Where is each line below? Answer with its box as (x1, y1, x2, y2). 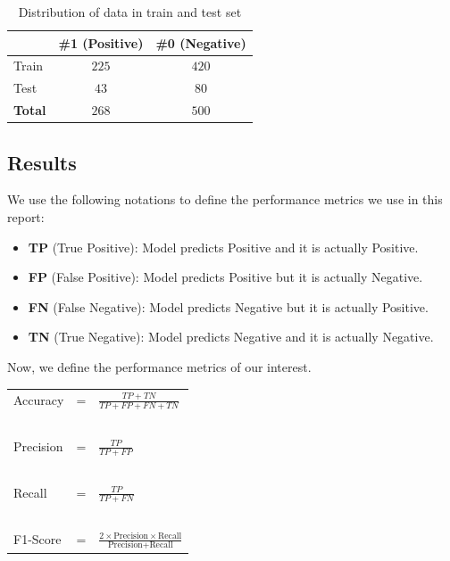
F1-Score (13, 530, 62, 549)
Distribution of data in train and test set (18, 3, 242, 21)
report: (7, 208, 45, 227)
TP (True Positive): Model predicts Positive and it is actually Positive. (28, 237, 419, 256)
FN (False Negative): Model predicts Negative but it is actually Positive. (28, 297, 429, 316)
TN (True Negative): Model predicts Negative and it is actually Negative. (28, 327, 434, 346)
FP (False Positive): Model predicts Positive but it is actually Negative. (28, 268, 423, 286)
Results (7, 148, 77, 176)
